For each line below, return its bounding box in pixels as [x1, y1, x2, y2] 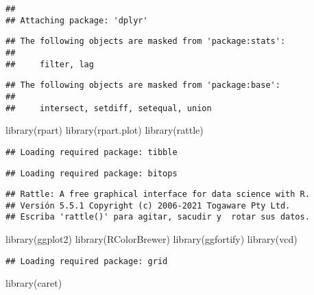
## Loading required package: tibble [5, 147, 178, 157]
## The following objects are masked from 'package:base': [5, 80, 280, 91]
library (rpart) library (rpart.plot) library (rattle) [5, 123, 204, 137]
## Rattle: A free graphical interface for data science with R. [5, 189, 310, 200]
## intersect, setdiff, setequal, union [5, 103, 212, 113]
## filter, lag [5, 59, 94, 69]
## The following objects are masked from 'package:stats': [5, 36, 286, 47]
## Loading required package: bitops [5, 168, 178, 178]
